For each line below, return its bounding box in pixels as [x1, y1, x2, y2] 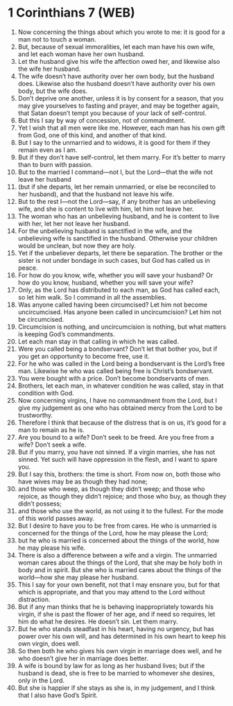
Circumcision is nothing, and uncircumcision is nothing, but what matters [17, 322, 227, 331]
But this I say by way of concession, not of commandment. [17, 116, 186, 124]
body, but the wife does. [17, 87, 88, 95]
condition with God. [17, 388, 75, 397]
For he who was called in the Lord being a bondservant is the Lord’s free [17, 359, 225, 368]
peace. [17, 264, 38, 272]
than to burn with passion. [17, 160, 93, 169]
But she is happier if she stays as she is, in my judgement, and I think [17, 683, 216, 691]
